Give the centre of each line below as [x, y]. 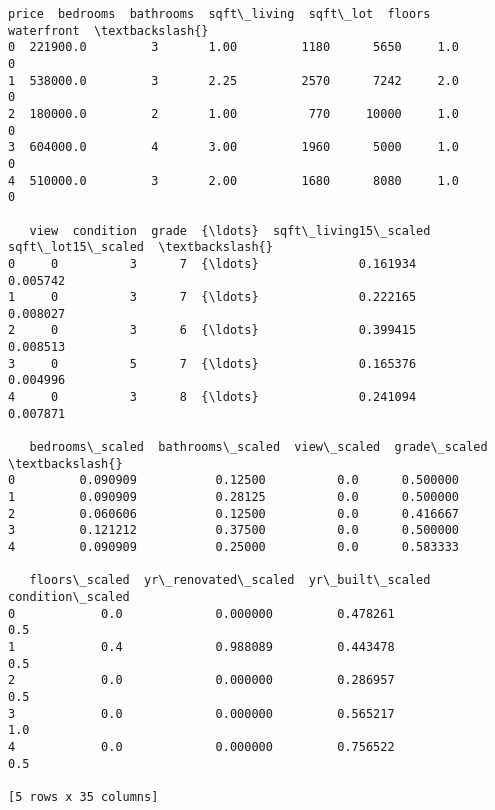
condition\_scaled [69, 596]
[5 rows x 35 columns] [83, 796]
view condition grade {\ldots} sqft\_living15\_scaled [230, 230]
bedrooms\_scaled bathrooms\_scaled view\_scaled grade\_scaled [258, 447]
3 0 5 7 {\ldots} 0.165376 [212, 363]
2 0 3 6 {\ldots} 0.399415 [212, 330]
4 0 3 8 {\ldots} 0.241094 [212, 397]
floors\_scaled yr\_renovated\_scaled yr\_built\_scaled [230, 580]
